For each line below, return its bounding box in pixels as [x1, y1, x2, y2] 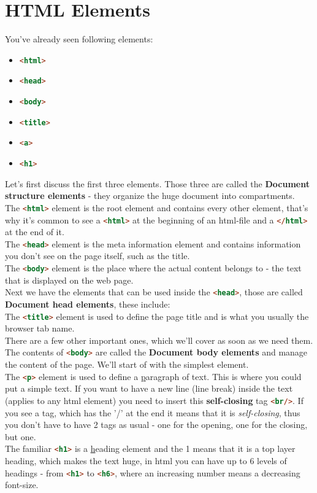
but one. [5, 430, 36, 443]
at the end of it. [5, 225, 64, 238]
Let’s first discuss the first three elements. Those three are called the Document [5, 177, 310, 190]
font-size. [5, 478, 39, 491]
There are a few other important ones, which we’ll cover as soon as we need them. [5, 333, 313, 346]
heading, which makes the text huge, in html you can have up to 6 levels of [5, 454, 287, 467]
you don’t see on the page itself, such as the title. [5, 249, 190, 262]
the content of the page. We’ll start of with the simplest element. [5, 358, 249, 370]
